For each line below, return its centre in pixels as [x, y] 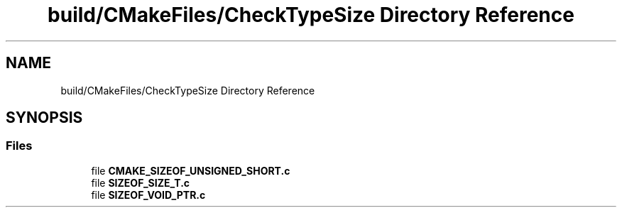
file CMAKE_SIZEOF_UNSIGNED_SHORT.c [191, 170]
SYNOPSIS [44, 118]
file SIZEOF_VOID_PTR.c [148, 195]
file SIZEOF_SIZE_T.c [141, 182]
